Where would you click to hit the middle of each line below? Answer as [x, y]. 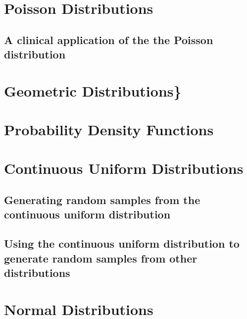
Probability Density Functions [109, 130]
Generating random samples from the [102, 200]
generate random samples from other [101, 258]
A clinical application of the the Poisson [109, 39]
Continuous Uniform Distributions [124, 168]
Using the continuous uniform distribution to [122, 243]
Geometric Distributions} [93, 90]
